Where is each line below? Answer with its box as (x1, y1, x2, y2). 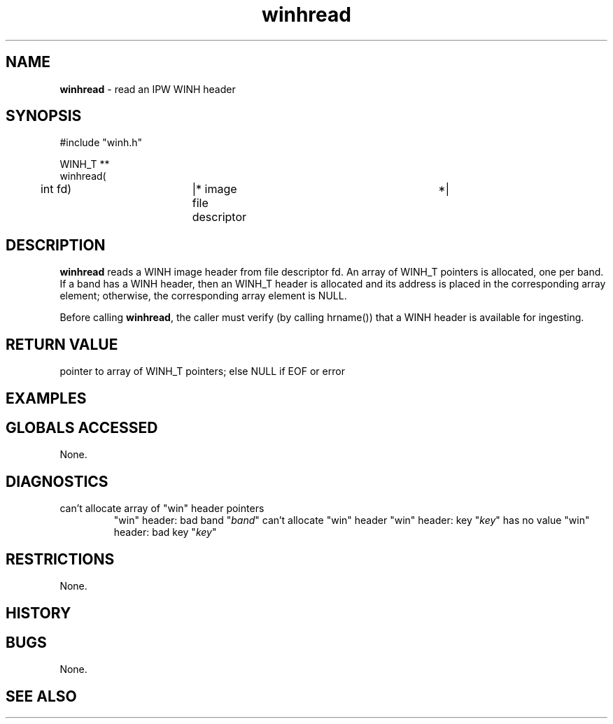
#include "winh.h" (59, 136, 143, 149)
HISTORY (6, 604, 71, 622)
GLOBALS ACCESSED (6, 418, 158, 436)
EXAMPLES (6, 389, 87, 407)
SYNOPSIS (6, 107, 82, 125)
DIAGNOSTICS (6, 472, 108, 490)
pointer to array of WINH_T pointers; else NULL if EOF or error (59, 365, 345, 378)
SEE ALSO (6, 687, 77, 705)
